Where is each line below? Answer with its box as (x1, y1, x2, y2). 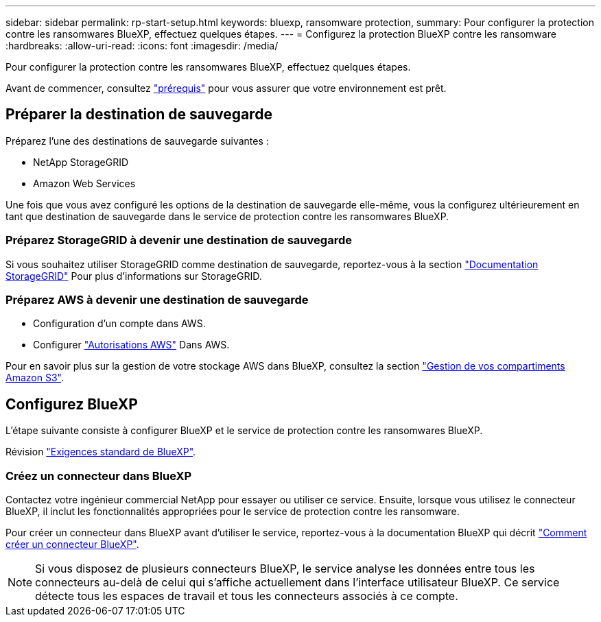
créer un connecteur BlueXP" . (5, 538, 139, 550)
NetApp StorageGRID (33, 156, 129, 168)
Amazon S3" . (5, 372, 64, 384)
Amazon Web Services (33, 177, 136, 189)
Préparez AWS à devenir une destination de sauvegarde (5, 292, 309, 307)
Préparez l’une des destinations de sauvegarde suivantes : (5, 134, 269, 147)
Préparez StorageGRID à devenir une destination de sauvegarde (5, 233, 352, 248)
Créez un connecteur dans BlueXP (5, 468, 192, 483)
